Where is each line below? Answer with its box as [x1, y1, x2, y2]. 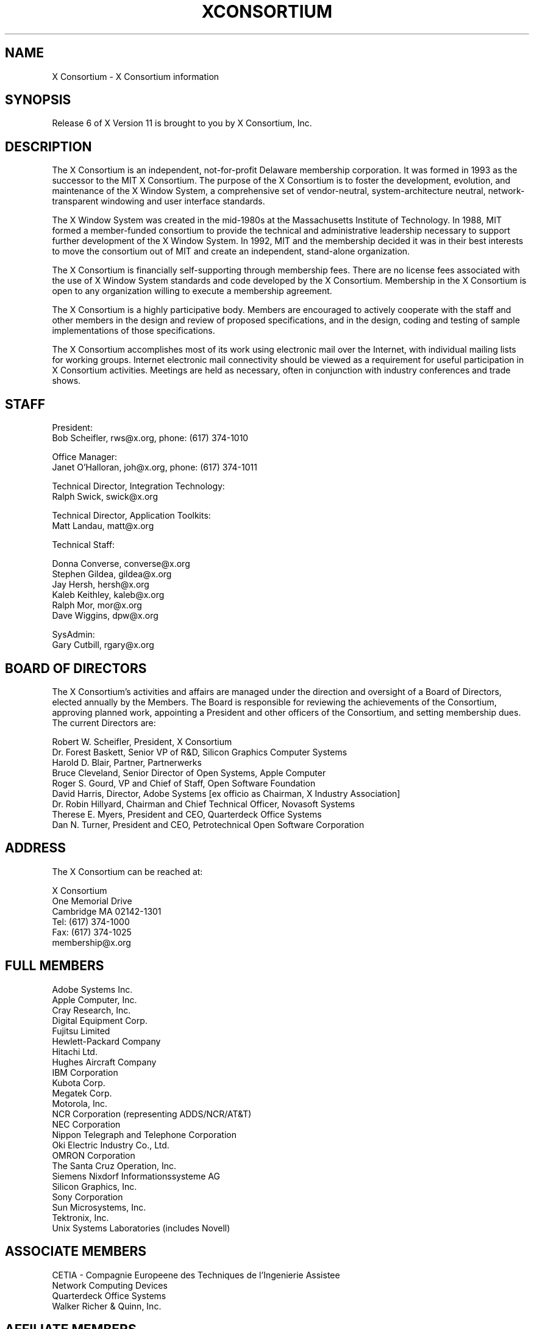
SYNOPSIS [5, 92, 71, 108]
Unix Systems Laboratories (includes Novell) [52, 1222, 230, 1233]
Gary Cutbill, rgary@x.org [52, 639, 154, 650]
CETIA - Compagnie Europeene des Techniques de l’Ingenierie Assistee [52, 1269, 340, 1280]
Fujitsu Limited [52, 1025, 110, 1036]
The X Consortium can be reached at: [52, 866, 203, 877]
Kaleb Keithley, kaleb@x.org [52, 589, 165, 600]
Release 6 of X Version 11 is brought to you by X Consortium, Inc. [52, 118, 312, 129]
